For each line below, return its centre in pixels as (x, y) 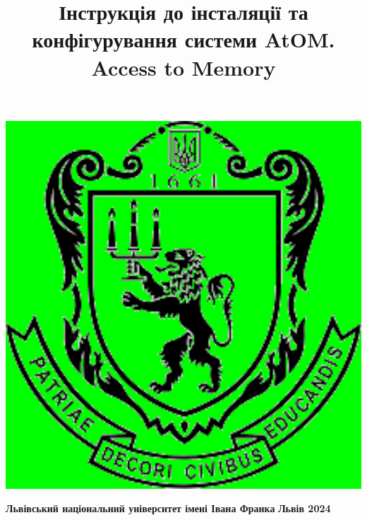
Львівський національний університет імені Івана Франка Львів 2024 (168, 508)
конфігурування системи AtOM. (183, 39)
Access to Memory (183, 67)
